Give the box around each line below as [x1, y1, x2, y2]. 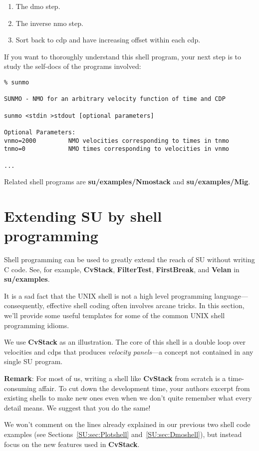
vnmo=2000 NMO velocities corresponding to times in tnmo [4, 137, 230, 144]
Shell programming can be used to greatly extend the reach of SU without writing [4, 254, 255, 265]
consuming [4, 383, 36, 393]
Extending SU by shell [4, 205, 162, 226]
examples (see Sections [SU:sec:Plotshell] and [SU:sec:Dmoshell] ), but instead [4, 429, 242, 439]
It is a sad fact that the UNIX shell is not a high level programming [4, 290, 212, 301]
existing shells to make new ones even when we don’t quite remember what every [4, 393, 252, 403]
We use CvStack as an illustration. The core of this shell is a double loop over [4, 337, 246, 347]
